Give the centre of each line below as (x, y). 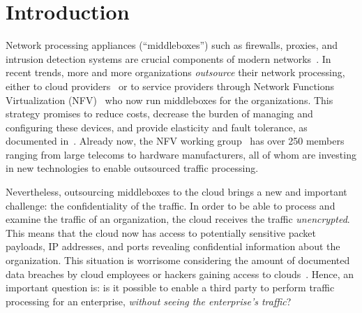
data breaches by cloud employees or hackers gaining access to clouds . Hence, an (180, 274)
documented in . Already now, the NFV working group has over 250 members (175, 141)
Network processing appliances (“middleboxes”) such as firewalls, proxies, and (172, 45)
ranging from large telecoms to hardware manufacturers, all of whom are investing (181, 154)
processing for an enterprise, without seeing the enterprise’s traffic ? (149, 301)
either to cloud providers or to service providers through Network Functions (170, 86)
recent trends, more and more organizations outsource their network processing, (175, 72)
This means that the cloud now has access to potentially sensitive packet (161, 232)
